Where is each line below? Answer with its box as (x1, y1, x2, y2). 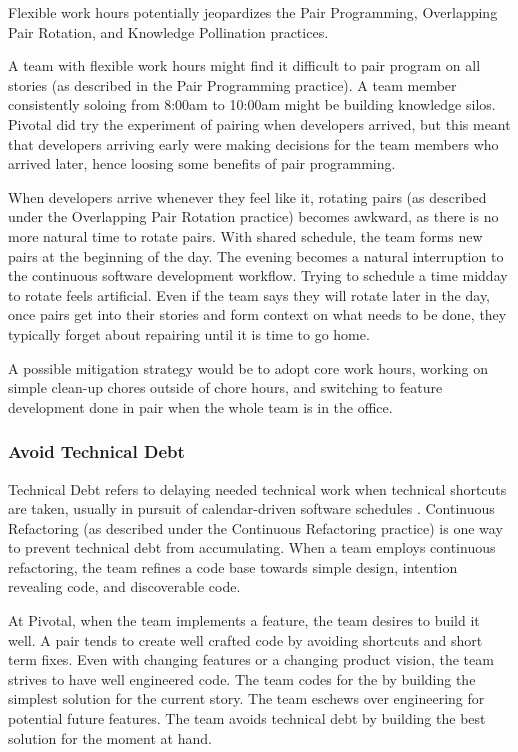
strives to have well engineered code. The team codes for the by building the (8, 668, 476, 689)
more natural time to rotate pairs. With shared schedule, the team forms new (8, 225, 483, 246)
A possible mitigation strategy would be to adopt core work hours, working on (8, 357, 489, 378)
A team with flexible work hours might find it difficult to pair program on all (8, 55, 481, 76)
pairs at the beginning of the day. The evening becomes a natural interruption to (8, 245, 504, 266)
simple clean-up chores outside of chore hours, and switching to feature (8, 377, 443, 398)
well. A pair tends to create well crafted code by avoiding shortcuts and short (8, 629, 483, 650)
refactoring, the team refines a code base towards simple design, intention (8, 556, 458, 577)
